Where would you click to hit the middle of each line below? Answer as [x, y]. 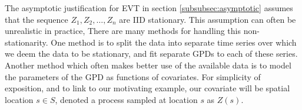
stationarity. [26, 42]
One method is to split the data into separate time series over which [174, 42]
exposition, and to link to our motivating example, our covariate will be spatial [147, 88]
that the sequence [36, 19]
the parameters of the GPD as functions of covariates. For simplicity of [133, 76]
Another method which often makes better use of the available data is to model [148, 65]
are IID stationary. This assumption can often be [208, 19]
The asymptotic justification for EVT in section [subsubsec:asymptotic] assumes [149, 8]
